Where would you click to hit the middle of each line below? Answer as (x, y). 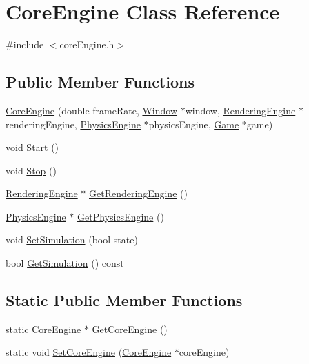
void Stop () (31, 170)
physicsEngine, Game (194, 124)
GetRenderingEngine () (138, 193)
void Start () (32, 147)
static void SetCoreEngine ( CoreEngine (89, 352)
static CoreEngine (43, 328)
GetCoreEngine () (130, 328)
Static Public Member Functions (124, 300)
